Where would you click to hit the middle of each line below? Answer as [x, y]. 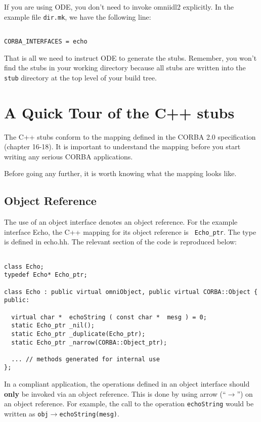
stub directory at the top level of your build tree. [80, 77]
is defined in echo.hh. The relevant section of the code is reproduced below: [120, 242]
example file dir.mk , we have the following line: [78, 16]
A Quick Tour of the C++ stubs [119, 112]
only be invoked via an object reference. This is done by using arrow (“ [115, 393]
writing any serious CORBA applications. [69, 156]
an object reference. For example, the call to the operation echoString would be [129, 404]
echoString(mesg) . [89, 413]
